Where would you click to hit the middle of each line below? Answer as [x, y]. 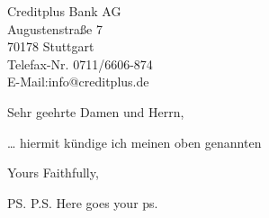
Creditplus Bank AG [64, 11]
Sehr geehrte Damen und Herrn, [96, 111]
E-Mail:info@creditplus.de [78, 82]
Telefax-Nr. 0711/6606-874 [80, 64]
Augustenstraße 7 [55, 28]
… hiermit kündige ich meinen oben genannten [134, 142]
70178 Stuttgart [51, 46]
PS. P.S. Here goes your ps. [83, 202]
